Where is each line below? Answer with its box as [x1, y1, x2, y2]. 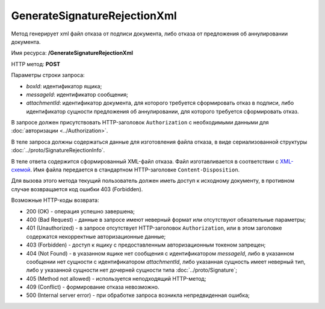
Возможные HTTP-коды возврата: [11, 197, 99, 204]
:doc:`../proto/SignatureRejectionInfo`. [11, 147, 105, 154]
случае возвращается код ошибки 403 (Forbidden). [11, 185, 143, 192]
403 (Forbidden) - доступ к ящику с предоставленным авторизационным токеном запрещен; [26, 241, 266, 249]
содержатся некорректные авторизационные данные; [26, 233, 166, 240]
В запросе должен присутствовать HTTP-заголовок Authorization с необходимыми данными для [11, 119, 269, 126]
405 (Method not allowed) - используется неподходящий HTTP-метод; [26, 275, 206, 282]
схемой [11, 166, 31, 174]
